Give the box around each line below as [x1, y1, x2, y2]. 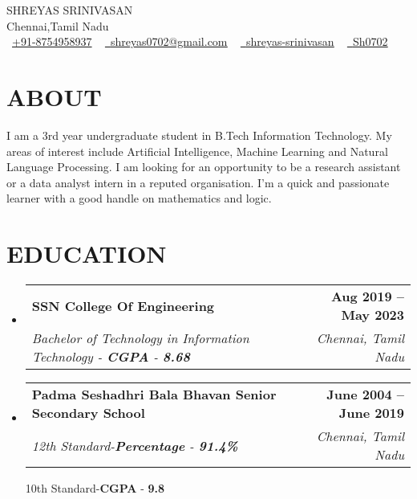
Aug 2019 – [330, 287, 404, 305]
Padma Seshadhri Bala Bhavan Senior [31, 385, 277, 403]
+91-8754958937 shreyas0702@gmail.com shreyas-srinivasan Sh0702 [12, 33, 388, 50]
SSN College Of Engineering [31, 296, 215, 315]
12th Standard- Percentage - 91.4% [31, 436, 238, 455]
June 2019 [338, 403, 404, 422]
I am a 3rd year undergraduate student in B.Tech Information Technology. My [6, 126, 392, 143]
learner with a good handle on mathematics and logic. [6, 190, 272, 207]
